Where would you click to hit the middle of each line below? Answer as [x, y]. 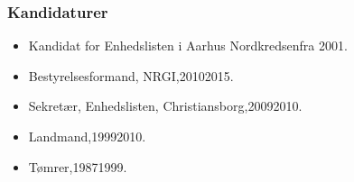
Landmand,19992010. [87, 136]
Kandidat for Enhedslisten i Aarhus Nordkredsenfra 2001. [188, 45]
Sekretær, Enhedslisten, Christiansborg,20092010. [165, 106]
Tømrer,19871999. [78, 166]
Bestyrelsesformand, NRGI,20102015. [131, 75]
